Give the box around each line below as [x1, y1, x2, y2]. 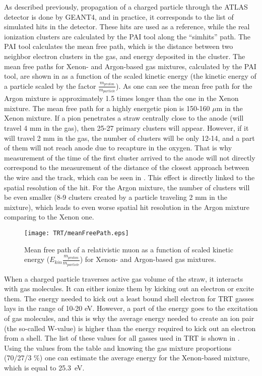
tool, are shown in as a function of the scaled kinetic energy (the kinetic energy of [4, 71, 256, 81]
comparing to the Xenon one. [4, 211, 94, 222]
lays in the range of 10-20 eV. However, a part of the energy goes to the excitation [4, 303, 258, 313]
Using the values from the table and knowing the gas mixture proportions [4, 342, 232, 353]
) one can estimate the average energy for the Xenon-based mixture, [39, 352, 250, 363]
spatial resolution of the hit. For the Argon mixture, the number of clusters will [4, 182, 250, 192]
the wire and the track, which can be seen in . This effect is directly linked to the [4, 172, 255, 182]
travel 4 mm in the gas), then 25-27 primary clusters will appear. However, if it [4, 123, 249, 133]
